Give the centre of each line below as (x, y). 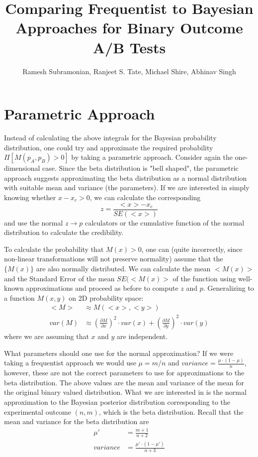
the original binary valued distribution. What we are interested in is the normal (125, 392)
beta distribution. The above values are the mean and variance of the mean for (124, 382)
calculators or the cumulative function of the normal (165, 222)
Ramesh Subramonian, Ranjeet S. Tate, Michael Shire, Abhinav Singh (129, 71)
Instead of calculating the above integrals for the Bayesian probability (110, 138)
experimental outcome (38, 411)
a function (19, 297)
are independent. (142, 336)
